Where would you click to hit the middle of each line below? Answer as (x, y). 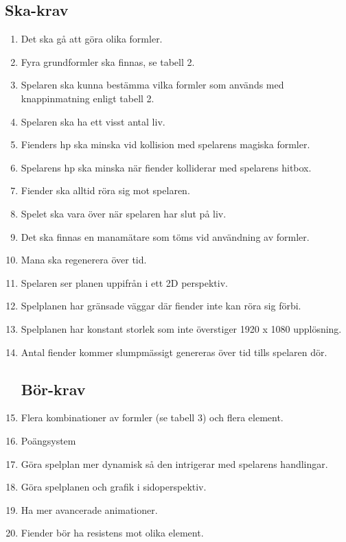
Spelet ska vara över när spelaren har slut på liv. (124, 213)
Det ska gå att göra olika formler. (92, 39)
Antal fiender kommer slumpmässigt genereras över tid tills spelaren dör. (174, 352)
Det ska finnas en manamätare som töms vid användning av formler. (165, 236)
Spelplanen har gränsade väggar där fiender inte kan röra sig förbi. (161, 306)
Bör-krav (53, 389)
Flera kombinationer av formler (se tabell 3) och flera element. (152, 417)
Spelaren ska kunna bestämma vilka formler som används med (152, 85)
